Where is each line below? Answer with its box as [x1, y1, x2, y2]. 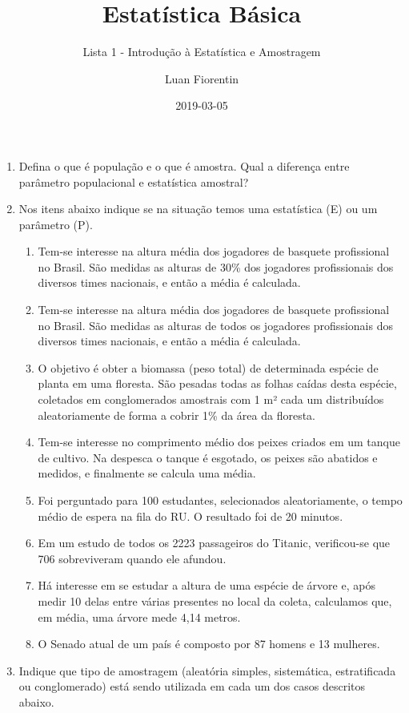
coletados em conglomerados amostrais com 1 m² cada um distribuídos [38, 391, 384, 408]
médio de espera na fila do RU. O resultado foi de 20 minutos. [38, 507, 343, 524]
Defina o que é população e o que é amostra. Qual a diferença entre [18, 157, 350, 174]
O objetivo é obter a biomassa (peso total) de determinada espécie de [38, 359, 379, 376]
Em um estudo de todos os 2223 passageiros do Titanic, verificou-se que [38, 534, 391, 551]
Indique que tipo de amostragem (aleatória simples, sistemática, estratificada [18, 662, 396, 679]
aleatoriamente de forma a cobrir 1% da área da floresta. [38, 406, 315, 423]
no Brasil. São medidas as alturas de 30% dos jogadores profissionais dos [38, 258, 394, 275]
